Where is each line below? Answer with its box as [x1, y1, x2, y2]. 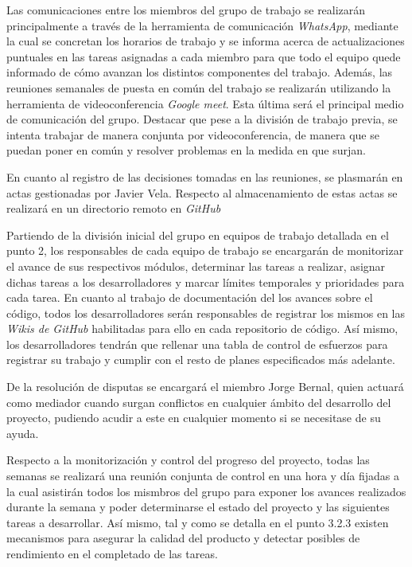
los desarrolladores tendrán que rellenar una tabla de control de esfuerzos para [6, 335, 388, 352]
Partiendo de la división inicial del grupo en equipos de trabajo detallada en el [6, 226, 389, 243]
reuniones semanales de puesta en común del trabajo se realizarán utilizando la [6, 79, 391, 96]
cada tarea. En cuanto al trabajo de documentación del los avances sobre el [6, 289, 373, 306]
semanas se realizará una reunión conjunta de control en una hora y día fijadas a [6, 467, 400, 484]
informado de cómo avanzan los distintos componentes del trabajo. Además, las [6, 64, 393, 80]
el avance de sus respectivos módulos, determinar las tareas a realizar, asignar [6, 257, 386, 274]
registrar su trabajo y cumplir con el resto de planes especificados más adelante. [6, 351, 395, 368]
